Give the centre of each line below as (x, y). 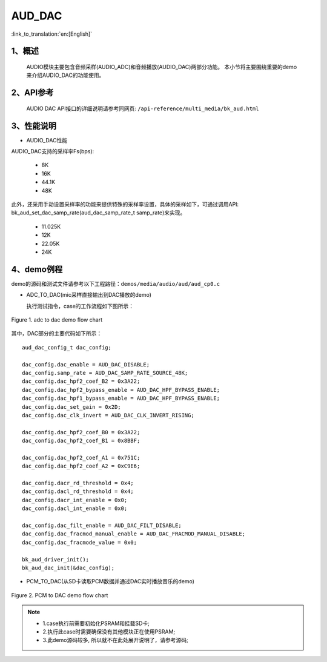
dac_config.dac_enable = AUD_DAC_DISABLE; (86, 364)
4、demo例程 (37, 269)
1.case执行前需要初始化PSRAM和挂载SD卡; (96, 623)
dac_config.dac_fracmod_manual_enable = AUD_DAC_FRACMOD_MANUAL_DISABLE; (134, 534)
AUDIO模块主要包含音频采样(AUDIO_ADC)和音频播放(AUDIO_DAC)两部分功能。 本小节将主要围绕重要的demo (162, 67)
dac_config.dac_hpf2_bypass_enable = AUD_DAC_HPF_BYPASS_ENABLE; (121, 390)
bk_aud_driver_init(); (56, 559)
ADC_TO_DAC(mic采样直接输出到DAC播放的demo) (89, 295)
